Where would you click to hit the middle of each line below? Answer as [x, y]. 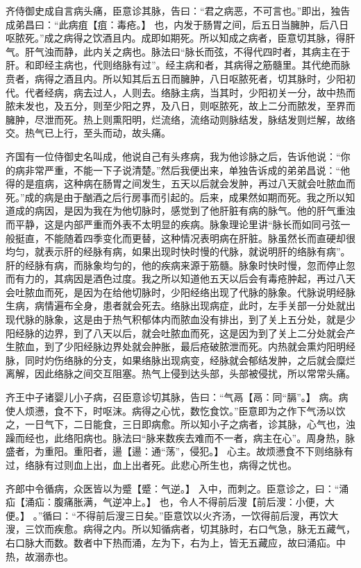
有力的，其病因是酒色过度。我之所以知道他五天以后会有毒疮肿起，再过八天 [185, 278]
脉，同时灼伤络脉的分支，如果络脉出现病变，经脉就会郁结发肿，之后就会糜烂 [180, 360]
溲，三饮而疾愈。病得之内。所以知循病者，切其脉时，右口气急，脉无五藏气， [180, 529]
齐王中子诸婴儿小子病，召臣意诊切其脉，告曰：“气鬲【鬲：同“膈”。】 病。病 [177, 397]
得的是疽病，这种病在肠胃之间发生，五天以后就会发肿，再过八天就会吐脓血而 [180, 183]
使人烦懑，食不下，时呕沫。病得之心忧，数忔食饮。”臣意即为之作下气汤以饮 [176, 410]
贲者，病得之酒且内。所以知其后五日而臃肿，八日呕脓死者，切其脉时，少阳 [176, 78]
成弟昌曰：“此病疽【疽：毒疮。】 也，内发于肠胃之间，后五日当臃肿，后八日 [177, 24]
